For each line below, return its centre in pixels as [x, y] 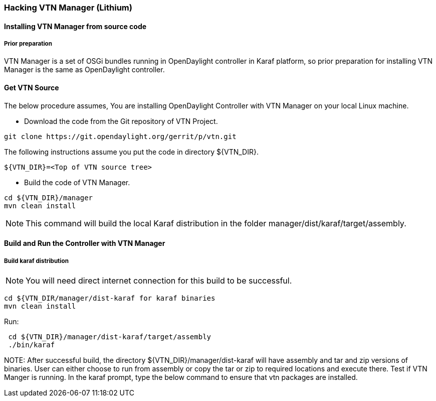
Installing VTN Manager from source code [75, 26]
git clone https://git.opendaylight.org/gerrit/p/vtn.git [120, 136]
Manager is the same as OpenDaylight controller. [84, 70]
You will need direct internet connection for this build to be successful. [159, 281]
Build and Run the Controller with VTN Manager [85, 243]
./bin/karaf [32, 345]
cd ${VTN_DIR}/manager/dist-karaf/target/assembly [110, 337]
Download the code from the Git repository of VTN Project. [121, 121]
